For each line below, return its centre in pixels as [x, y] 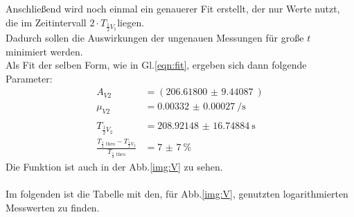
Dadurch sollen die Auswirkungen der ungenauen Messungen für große [155, 38]
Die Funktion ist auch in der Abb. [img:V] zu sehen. [114, 166]
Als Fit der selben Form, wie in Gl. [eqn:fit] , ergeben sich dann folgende [156, 65]
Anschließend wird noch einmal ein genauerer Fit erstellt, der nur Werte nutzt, [173, 8]
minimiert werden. [44, 51]
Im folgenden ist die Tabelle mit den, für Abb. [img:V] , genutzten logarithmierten [177, 194]
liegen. [131, 22]
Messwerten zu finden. [53, 207]
